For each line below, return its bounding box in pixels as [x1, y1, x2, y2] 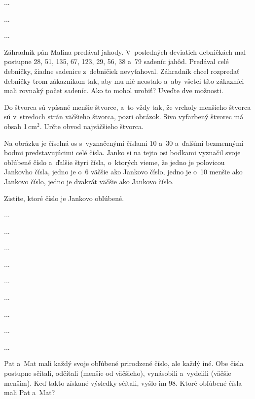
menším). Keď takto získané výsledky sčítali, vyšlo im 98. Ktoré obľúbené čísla [4, 377, 242, 388]
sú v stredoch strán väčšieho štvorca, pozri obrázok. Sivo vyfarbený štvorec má [4, 111, 244, 122]
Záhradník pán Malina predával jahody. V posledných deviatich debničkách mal [4, 46, 246, 57]
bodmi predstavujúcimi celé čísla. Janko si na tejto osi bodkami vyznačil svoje [4, 147, 241, 158]
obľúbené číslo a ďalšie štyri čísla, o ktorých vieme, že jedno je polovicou [4, 157, 225, 167]
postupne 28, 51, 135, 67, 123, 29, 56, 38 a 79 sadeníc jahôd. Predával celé [4, 56, 229, 66]
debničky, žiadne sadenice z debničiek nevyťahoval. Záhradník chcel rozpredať [4, 66, 240, 76]
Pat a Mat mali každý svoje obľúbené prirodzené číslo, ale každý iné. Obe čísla [4, 358, 244, 368]
